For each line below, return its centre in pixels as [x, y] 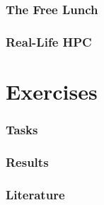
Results [27, 162]
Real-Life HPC [49, 41]
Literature [35, 194]
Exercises [52, 91]
